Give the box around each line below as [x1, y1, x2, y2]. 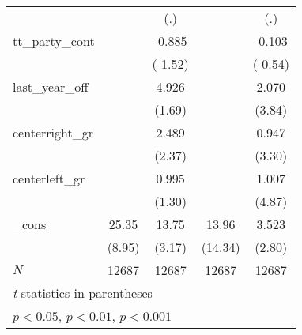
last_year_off [13, 77, 89, 96]
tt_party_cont [13, 32, 95, 50]
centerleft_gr [13, 169, 85, 187]
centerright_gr [13, 123, 93, 141]
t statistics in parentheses [13, 284, 153, 302]
